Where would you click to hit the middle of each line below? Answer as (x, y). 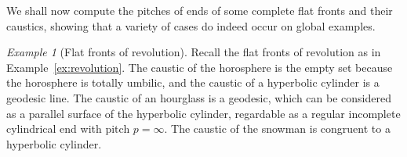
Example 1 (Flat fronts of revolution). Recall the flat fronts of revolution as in (194, 52)
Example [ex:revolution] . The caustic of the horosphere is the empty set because (200, 67)
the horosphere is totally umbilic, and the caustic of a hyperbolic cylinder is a (193, 82)
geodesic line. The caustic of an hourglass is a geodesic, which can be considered (199, 97)
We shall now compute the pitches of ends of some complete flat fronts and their (200, 10)
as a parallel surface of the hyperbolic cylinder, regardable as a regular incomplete (203, 113)
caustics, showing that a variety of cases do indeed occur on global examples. (191, 25)
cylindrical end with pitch (68, 128)
